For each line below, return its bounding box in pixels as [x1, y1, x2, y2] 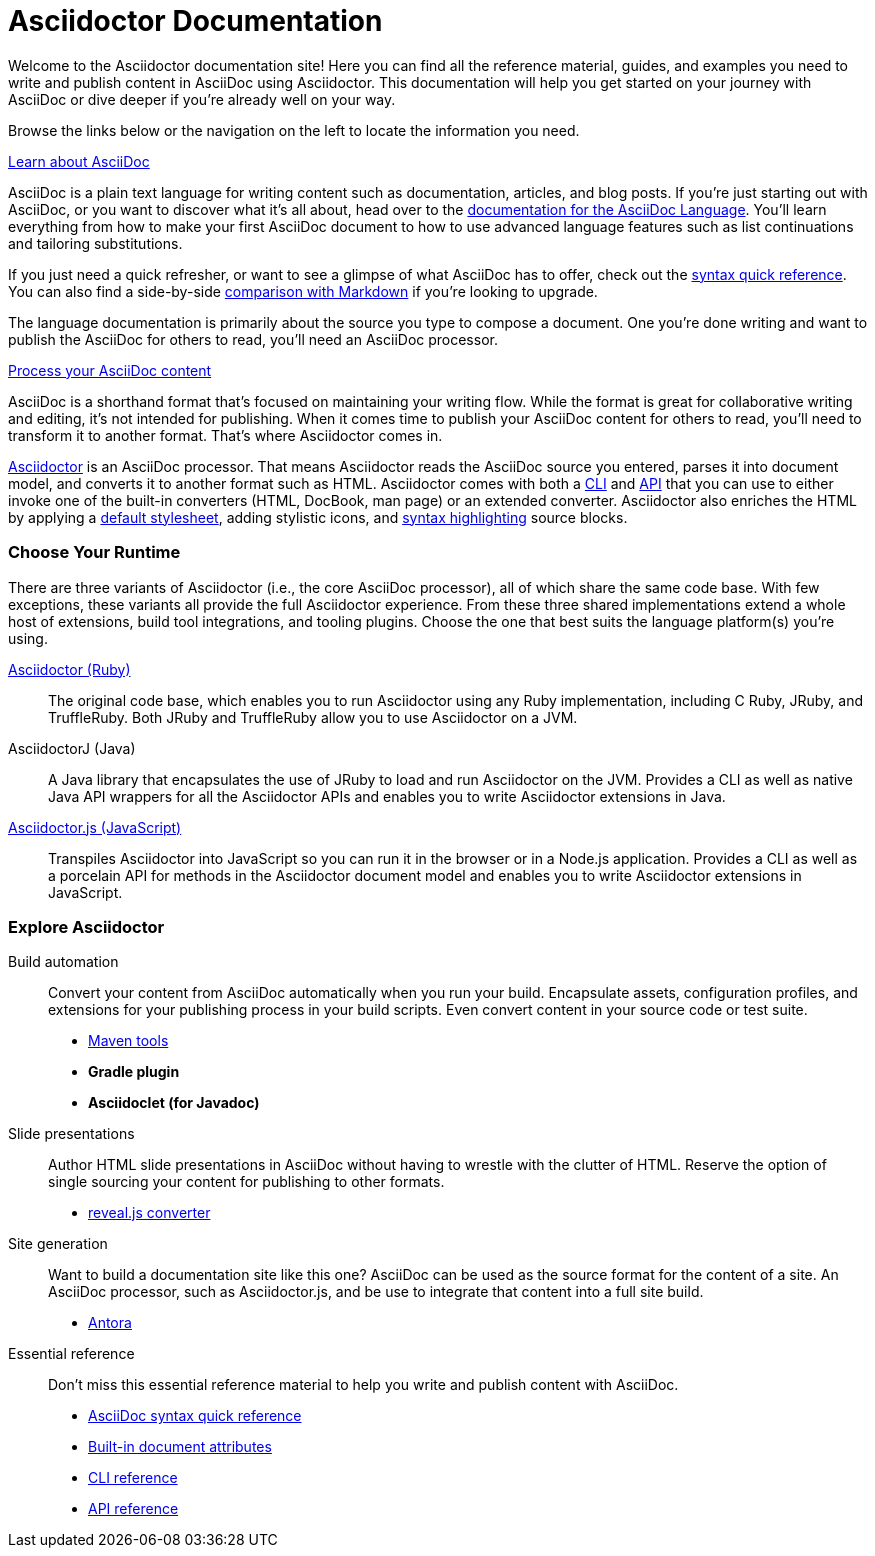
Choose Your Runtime [8, 542, 181, 563]
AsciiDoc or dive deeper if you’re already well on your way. [8, 90, 396, 108]
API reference [88, 1500, 179, 1518]
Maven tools [88, 1032, 169, 1050]
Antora [88, 1314, 132, 1332]
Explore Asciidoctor [8, 916, 165, 937]
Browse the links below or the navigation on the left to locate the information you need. [8, 121, 580, 139]
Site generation [8, 1235, 108, 1253]
